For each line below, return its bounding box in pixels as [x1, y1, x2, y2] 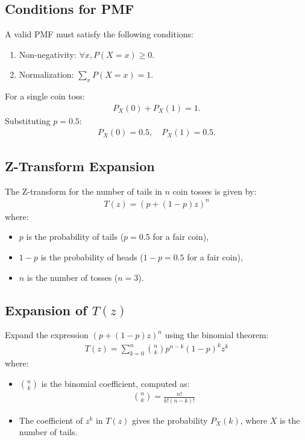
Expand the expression [5, 328, 89, 341]
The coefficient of [19, 413, 83, 426]
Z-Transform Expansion [5, 156, 155, 175]
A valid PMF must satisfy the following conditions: [5, 28, 193, 40]
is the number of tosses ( [27, 271, 118, 283]
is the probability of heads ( [40, 250, 143, 263]
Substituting [5, 114, 51, 127]
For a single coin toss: [5, 90, 85, 102]
